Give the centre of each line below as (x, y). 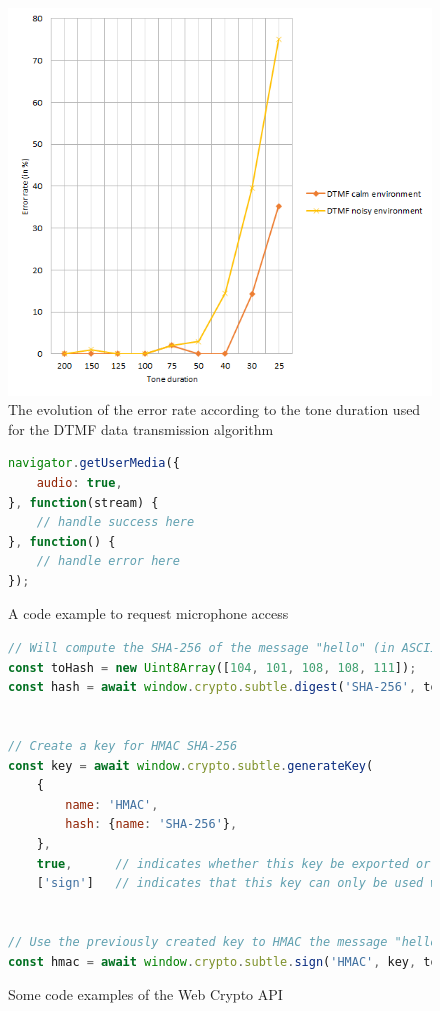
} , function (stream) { (83, 502)
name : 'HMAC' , (112, 804)
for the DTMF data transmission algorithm (141, 428)
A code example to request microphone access (148, 613)
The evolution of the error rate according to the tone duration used (214, 409)
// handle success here (115, 522)
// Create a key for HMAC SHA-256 (123, 746)
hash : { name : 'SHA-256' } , (151, 824)
